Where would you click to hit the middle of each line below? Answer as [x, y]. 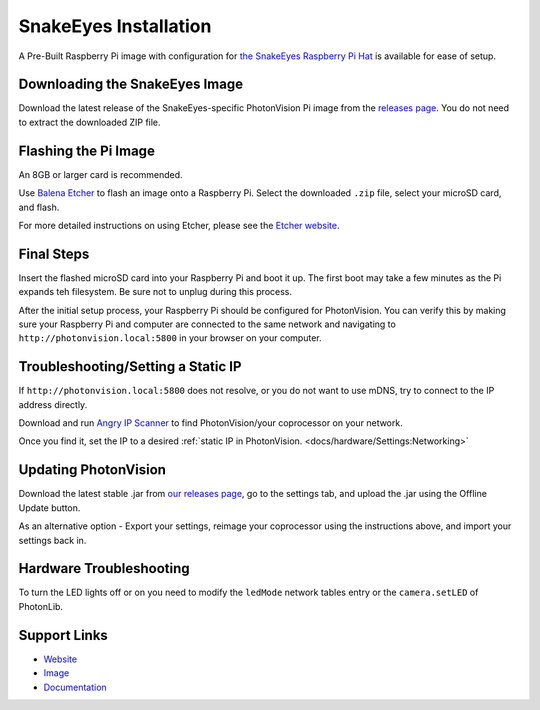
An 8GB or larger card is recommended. [101, 174]
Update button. [49, 507]
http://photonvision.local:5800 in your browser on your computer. [170, 338]
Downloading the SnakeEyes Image [131, 84]
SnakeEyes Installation [115, 26]
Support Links [63, 635]
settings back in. [52, 540]
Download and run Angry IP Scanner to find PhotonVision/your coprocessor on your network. [211, 423]
